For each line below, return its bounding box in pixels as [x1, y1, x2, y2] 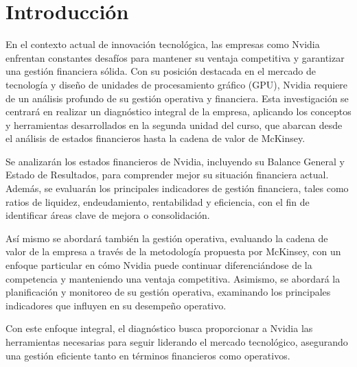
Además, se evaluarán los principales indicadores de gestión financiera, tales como [5, 181, 349, 196]
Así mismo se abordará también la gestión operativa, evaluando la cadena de [5, 230, 328, 245]
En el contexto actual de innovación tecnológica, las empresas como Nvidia [5, 37, 320, 51]
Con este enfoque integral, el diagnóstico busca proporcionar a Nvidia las [5, 321, 313, 335]
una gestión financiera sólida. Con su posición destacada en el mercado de [5, 64, 316, 78]
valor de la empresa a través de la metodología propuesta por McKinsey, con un [5, 244, 341, 259]
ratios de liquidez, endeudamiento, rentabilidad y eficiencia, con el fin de [5, 194, 310, 209]
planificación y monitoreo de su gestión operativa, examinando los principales [5, 285, 331, 299]
